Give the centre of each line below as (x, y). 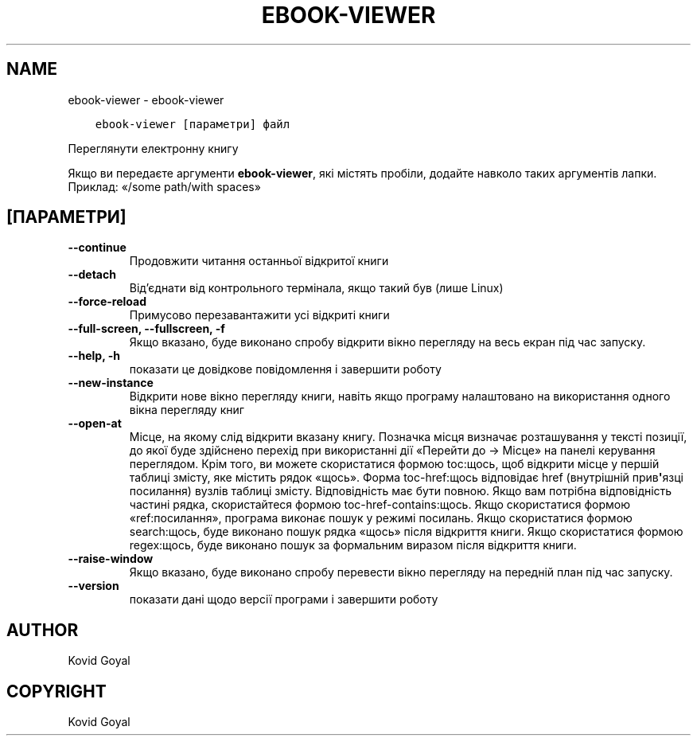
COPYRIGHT (56, 691)
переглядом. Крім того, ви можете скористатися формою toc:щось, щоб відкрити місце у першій (394, 464)
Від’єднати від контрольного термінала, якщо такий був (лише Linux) (316, 288)
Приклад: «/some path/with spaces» (164, 186)
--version (93, 586)
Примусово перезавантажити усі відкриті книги (259, 315)
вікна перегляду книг (187, 410)
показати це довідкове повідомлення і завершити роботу (285, 369)
